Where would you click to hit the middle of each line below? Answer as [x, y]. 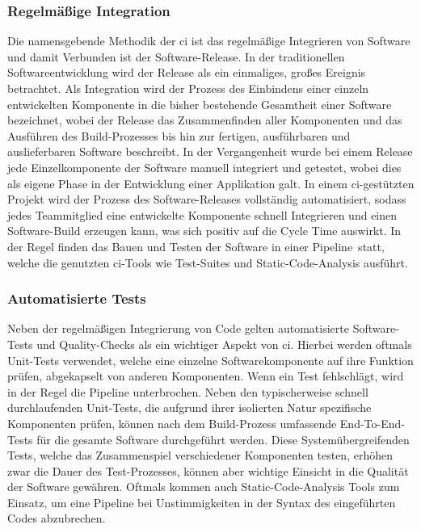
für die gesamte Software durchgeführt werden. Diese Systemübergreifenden [223, 439]
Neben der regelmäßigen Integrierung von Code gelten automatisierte [178, 328]
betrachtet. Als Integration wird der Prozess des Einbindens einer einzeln [188, 88]
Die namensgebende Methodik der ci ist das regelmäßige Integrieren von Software [209, 41]
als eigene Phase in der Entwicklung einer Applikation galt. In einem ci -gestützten [211, 183]
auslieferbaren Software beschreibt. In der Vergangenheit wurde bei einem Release [210, 151]
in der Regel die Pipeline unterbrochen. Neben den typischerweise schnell [188, 391]
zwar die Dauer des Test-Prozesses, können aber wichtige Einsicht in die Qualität [208, 470]
